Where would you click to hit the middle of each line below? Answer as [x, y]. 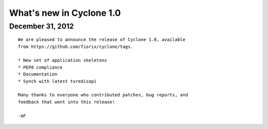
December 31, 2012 [41, 26]
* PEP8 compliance [40, 67]
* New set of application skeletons [63, 60]
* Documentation [38, 74]
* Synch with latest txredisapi [57, 81]
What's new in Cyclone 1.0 [65, 13]
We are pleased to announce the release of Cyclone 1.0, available [102, 40]
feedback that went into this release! [67, 102]
